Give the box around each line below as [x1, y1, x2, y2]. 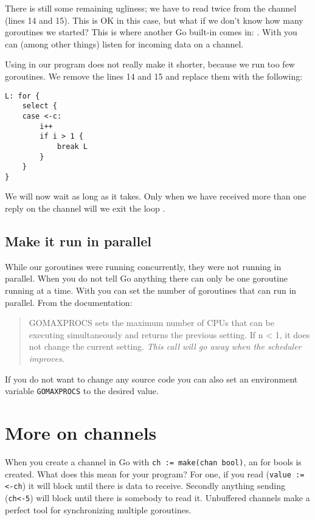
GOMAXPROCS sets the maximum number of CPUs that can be [29, 316, 274, 329]
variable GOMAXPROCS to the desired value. [5, 384, 159, 397]
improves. [29, 352, 64, 365]
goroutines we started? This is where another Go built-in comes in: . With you [5, 26, 297, 38]
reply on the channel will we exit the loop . [5, 202, 165, 215]
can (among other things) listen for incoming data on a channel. [5, 37, 244, 50]
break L [57, 142, 88, 151]
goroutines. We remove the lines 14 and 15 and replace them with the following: [5, 69, 303, 82]
